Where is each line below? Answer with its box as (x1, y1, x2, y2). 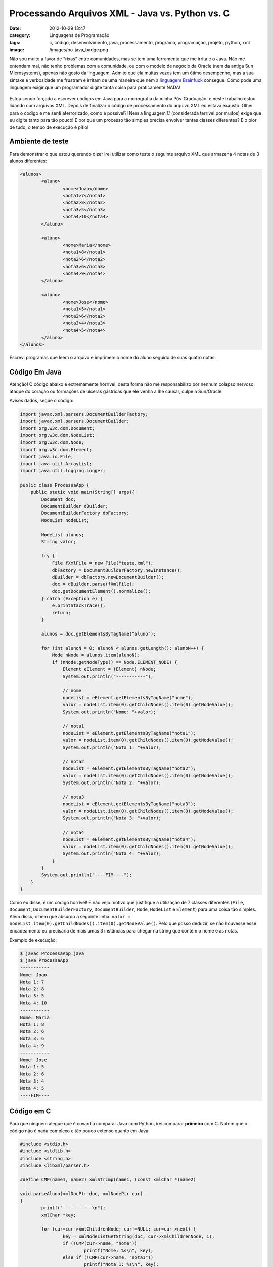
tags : (9, 40, 21, 46)
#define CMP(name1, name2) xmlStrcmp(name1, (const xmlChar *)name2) (20, 1176, 196, 1182)
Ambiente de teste (9, 137, 69, 146)
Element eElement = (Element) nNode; (62, 666, 156, 672)
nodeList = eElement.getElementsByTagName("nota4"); (62, 837, 196, 842)
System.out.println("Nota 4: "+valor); (62, 851, 162, 856)
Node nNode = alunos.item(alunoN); (52, 652, 140, 658)
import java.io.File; (20, 454, 74, 460)
